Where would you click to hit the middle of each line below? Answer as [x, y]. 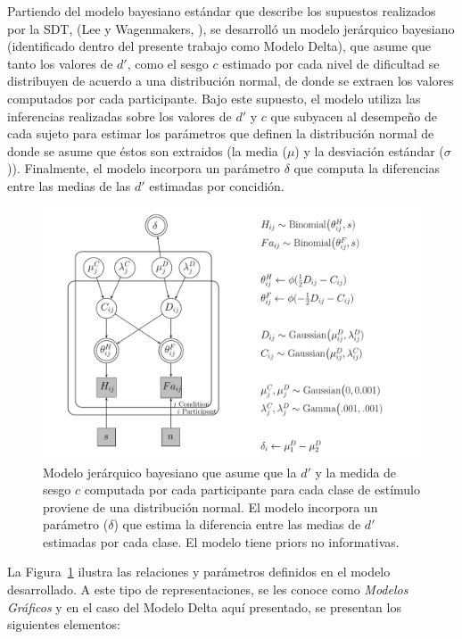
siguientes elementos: [64, 624]
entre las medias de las [69, 185]
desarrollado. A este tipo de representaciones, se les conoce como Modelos [208, 589]
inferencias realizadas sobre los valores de [120, 116]
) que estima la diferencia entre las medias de [237, 524]
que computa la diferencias [367, 168]
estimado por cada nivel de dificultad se [331, 63]
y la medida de [356, 472]
